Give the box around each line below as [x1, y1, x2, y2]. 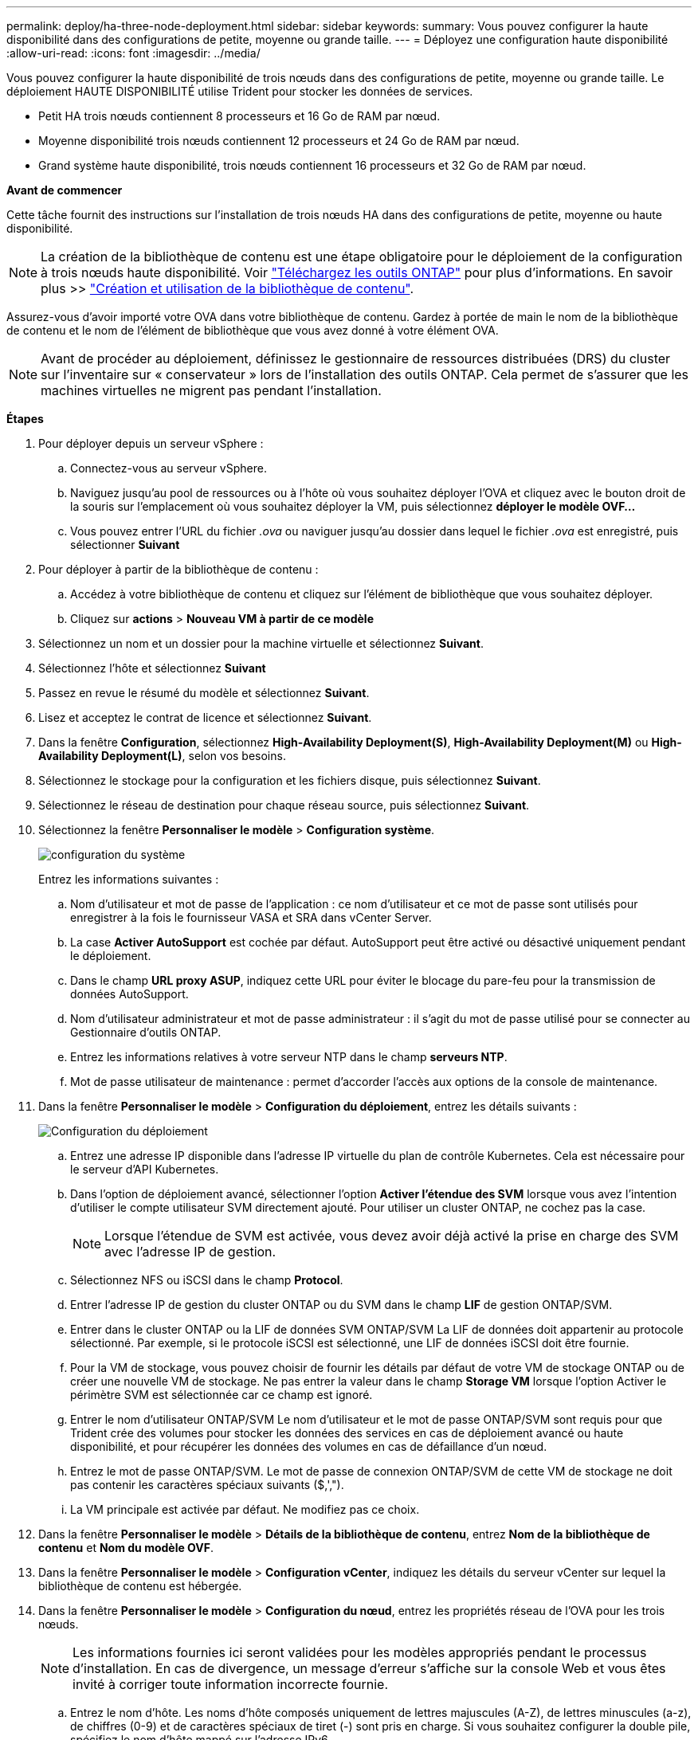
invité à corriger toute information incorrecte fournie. [73, 1676, 388, 1692]
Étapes [6, 412, 44, 425]
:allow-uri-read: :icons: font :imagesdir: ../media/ [6, 46, 261, 60]
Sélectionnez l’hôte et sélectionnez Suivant [38, 661, 266, 675]
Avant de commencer [6, 183, 123, 197]
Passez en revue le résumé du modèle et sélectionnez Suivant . [38, 686, 370, 700]
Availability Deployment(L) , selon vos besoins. [38, 749, 286, 762]
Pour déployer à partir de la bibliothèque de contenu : [38, 562, 319, 576]
